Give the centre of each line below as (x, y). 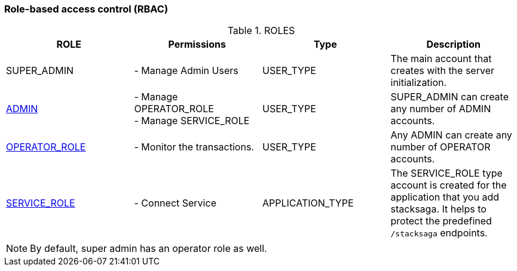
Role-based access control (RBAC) (86, 9)
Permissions (197, 44)
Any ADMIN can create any (451, 135)
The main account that (441, 59)
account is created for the (449, 185)
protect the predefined (441, 221)
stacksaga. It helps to (438, 209)
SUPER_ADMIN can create (449, 97)
